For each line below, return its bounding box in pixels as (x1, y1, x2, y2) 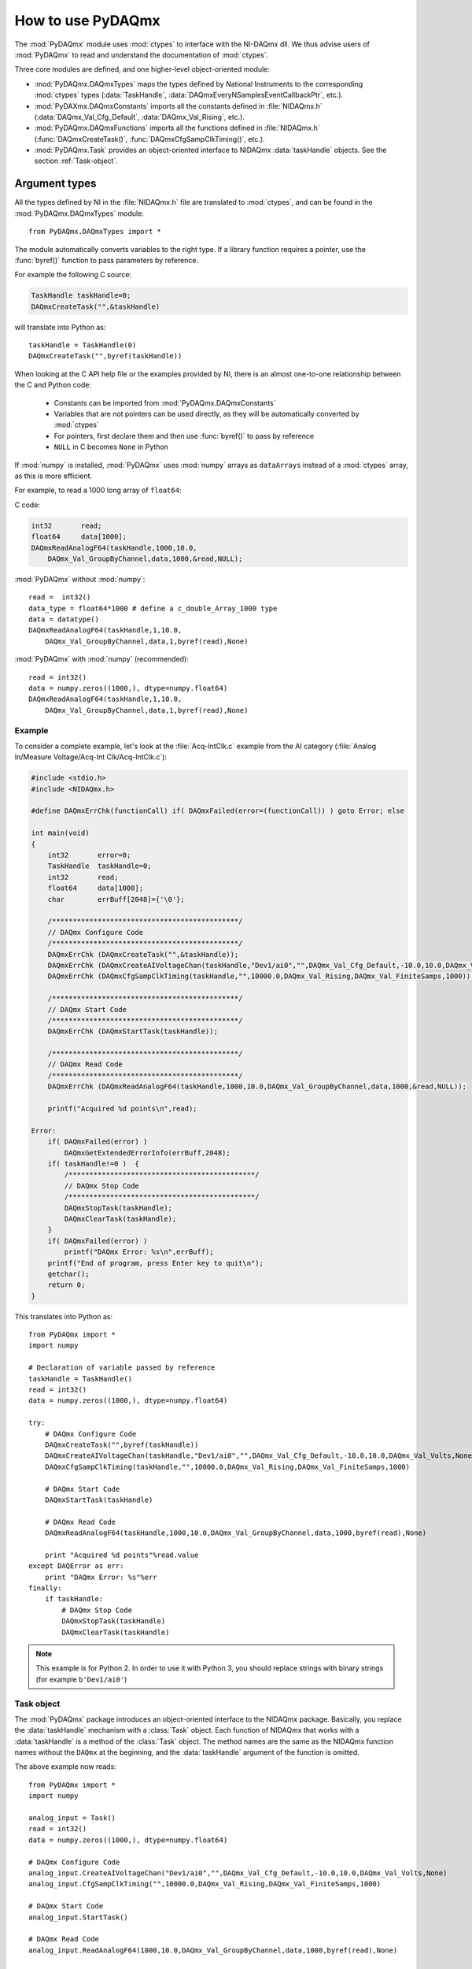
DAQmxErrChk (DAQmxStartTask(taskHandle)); (47, 1027, 218, 1036)
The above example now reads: (14, 1762, 117, 1771)
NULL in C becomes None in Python (53, 442, 169, 452)
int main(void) (31, 829, 90, 838)
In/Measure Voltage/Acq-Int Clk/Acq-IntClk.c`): (14, 752, 168, 762)
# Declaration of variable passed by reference (28, 1363, 216, 1372)
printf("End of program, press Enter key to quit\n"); (47, 1259, 264, 1267)
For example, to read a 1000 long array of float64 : (14, 485, 182, 495)
